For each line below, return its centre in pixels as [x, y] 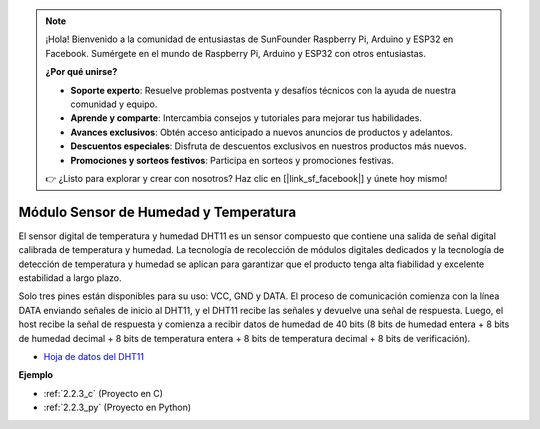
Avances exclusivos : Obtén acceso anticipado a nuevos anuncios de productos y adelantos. [262, 132]
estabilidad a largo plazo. [70, 277]
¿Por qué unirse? [81, 72]
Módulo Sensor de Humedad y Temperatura [157, 211]
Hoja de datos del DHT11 [94, 356]
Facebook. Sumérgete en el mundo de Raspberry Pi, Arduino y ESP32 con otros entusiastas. [236, 53]
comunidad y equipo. [114, 104]
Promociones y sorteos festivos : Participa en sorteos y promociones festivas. [232, 160]
